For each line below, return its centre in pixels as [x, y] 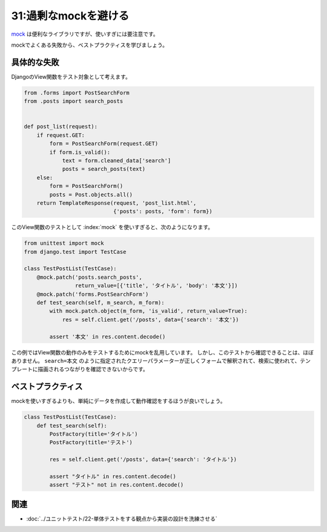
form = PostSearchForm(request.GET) [104, 144]
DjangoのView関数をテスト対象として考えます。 [71, 76]
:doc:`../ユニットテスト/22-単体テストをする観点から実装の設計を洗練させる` [122, 519]
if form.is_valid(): [80, 152]
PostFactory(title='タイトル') [94, 434]
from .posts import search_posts [74, 101]
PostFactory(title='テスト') [91, 443]
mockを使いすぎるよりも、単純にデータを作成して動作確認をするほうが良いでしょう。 [118, 401]
